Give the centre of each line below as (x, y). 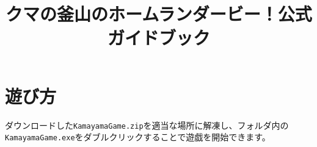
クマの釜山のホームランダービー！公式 (159, 14)
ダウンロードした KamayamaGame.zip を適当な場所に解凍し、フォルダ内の (147, 125)
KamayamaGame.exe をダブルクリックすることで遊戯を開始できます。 (138, 137)
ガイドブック (158, 38)
